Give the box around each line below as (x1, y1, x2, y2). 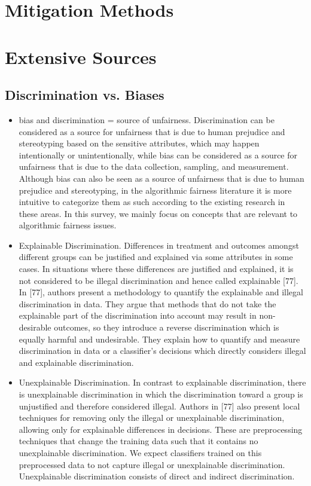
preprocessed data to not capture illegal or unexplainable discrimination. (19, 458, 285, 470)
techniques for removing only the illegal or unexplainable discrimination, (19, 411, 285, 424)
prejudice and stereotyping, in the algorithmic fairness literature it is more (19, 184, 292, 196)
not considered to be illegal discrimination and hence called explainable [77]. (19, 274, 298, 286)
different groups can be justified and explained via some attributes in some (19, 250, 293, 263)
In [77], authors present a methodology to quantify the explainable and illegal (19, 286, 303, 298)
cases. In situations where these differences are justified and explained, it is (19, 262, 294, 275)
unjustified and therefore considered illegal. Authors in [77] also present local (19, 399, 300, 412)
